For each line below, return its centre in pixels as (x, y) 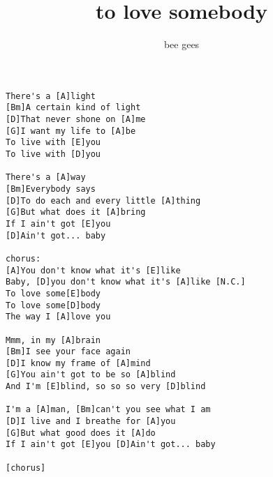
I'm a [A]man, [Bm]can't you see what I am (108, 410)
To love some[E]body (53, 293)
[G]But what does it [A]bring (76, 212)
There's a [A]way (46, 177)
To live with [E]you (53, 143)
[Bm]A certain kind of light (73, 108)
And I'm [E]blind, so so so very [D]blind (106, 387)
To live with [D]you (53, 154)
